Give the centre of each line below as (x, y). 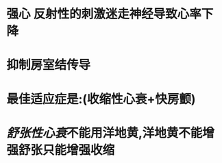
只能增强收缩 (79, 150)
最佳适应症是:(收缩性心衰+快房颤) (101, 99)
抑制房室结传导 (49, 65)
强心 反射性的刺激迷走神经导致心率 (104, 14)
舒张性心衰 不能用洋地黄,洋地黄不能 (104, 133)
